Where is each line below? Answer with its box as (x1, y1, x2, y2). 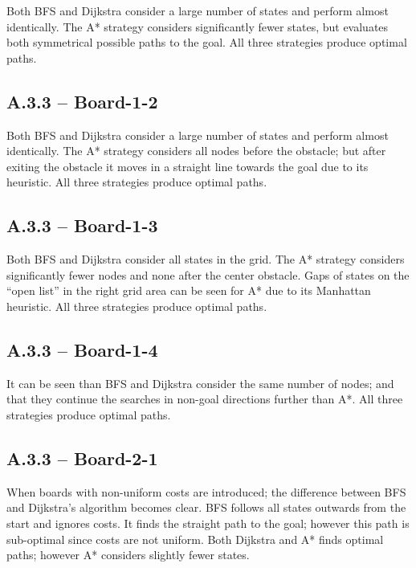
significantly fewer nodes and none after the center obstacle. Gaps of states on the (6, 266, 410, 283)
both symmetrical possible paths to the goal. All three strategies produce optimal (6, 34, 407, 51)
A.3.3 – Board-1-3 (6, 213, 158, 238)
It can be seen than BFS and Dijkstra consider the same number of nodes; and (6, 374, 394, 391)
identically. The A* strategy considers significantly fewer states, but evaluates (6, 18, 389, 35)
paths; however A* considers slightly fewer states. (6, 546, 250, 563)
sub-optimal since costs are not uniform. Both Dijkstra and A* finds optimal (6, 530, 384, 547)
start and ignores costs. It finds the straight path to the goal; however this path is (6, 514, 410, 531)
